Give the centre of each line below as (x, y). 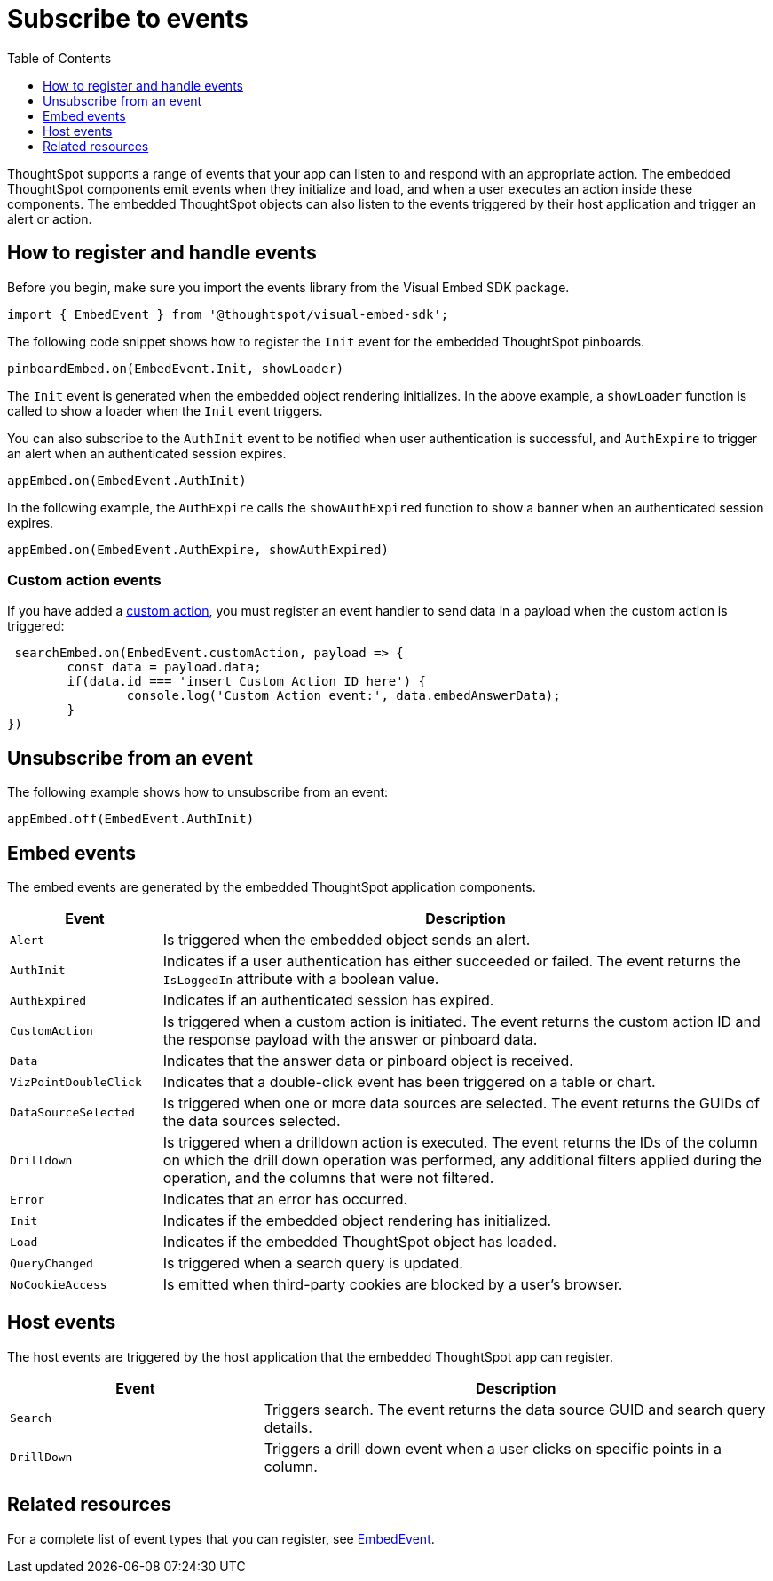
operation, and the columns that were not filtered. (328, 1178)
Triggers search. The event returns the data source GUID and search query (515, 1409)
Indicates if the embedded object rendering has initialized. (357, 1221)
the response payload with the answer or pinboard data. (350, 1040)
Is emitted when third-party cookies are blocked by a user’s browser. (393, 1285)
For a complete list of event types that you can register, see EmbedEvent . (221, 1538)
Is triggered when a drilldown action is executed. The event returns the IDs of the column (460, 1143)
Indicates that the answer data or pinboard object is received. (368, 1061)
